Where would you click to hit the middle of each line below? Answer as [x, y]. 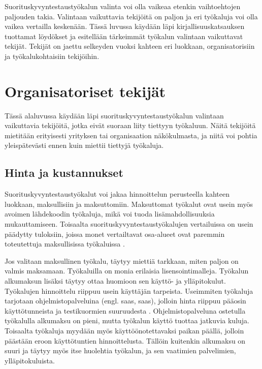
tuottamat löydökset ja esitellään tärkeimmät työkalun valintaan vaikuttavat [124, 36]
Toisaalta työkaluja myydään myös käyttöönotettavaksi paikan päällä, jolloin [124, 330]
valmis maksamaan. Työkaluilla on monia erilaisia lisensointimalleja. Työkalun [127, 271]
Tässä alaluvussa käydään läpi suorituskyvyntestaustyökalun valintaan [114, 115]
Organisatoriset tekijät [85, 91]
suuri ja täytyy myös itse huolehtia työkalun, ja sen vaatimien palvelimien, [120, 350]
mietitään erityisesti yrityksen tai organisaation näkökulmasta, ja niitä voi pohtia [131, 135]
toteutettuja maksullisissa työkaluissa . [65, 244]
